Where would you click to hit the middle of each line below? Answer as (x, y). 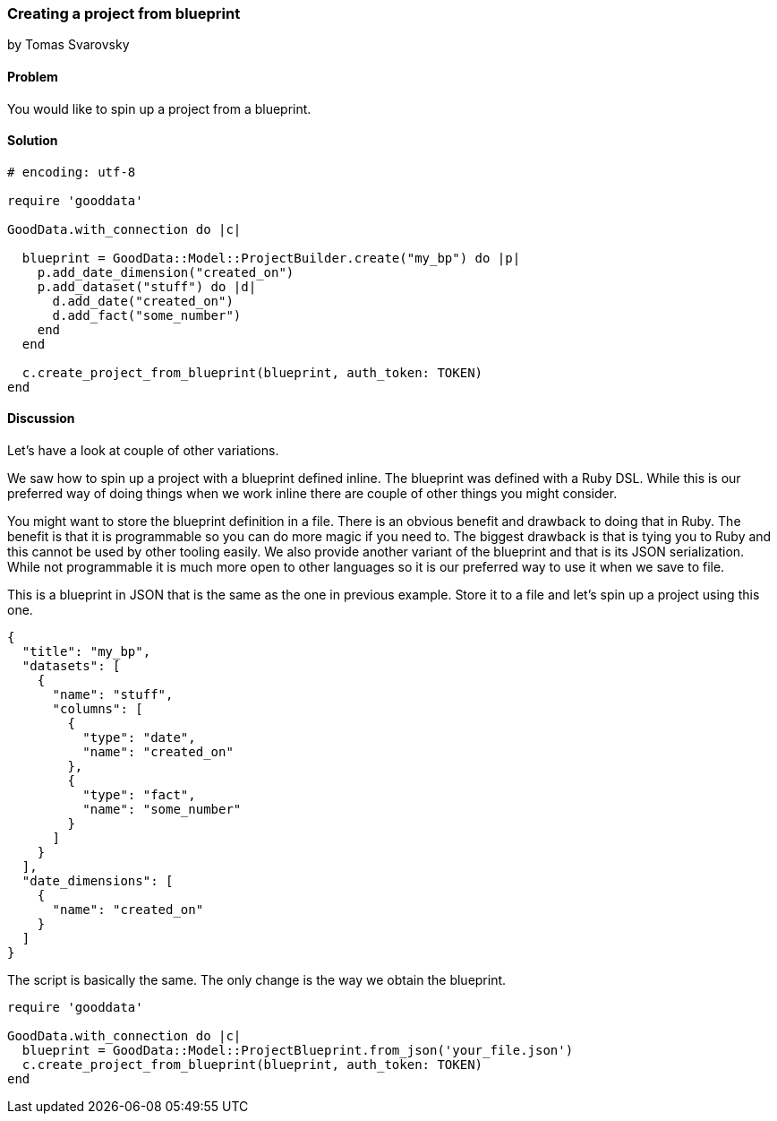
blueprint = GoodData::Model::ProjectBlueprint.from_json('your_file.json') (298, 1051)
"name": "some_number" (162, 810)
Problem (33, 76)
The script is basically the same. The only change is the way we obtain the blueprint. (257, 980)
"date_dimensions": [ (98, 881)
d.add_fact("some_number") (147, 315)
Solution (33, 141)
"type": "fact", (139, 795)
